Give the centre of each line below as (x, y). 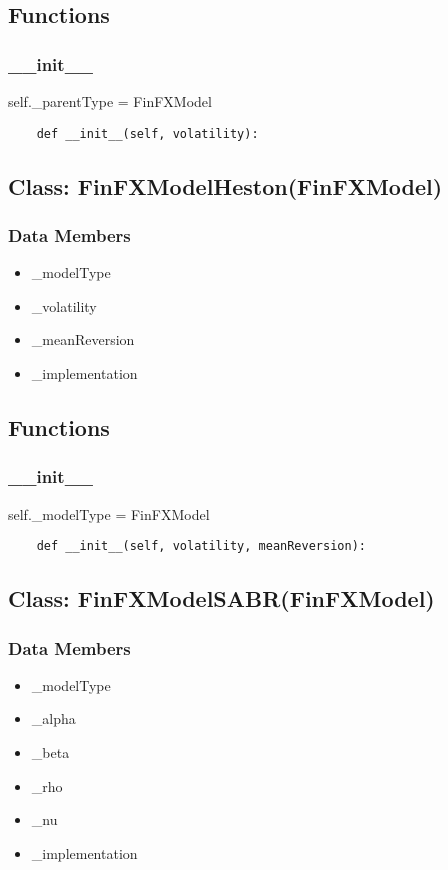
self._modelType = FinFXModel (109, 513)
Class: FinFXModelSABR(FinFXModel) (221, 598)
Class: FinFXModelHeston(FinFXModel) (225, 185)
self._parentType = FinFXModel (110, 101)
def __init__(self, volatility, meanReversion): (201, 546)
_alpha (53, 718)
